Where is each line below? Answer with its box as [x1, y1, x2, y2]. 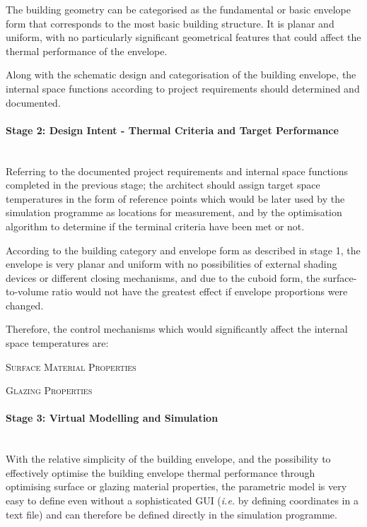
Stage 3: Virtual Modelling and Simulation [6, 410, 219, 425]
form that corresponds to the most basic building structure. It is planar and [6, 16, 334, 30]
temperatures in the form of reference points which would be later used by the [6, 191, 345, 206]
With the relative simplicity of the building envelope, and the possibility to [6, 451, 331, 466]
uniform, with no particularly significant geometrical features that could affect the [6, 30, 361, 45]
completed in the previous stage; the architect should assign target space [6, 177, 320, 192]
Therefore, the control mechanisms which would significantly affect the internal [6, 321, 348, 336]
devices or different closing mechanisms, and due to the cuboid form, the [6, 270, 320, 285]
